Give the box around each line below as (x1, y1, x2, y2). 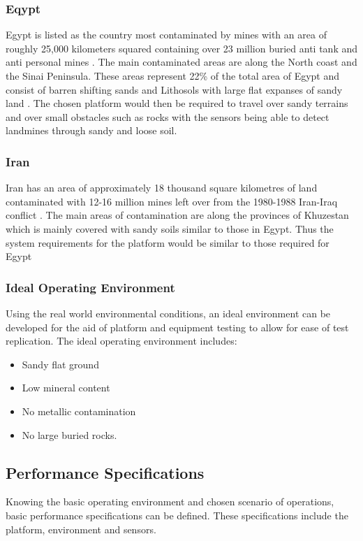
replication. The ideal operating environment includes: (6, 333, 237, 348)
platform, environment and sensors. (6, 521, 156, 536)
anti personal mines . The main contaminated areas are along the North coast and (6, 55, 357, 69)
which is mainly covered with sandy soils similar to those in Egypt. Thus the (6, 221, 334, 236)
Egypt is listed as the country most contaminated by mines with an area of (6, 27, 327, 42)
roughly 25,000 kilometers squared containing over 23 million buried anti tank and (6, 41, 358, 55)
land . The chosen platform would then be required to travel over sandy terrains (6, 96, 348, 110)
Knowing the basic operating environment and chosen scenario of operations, (6, 494, 334, 509)
